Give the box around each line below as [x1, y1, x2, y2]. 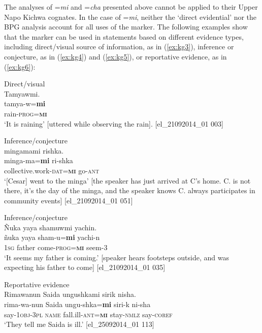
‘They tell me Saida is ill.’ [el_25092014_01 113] [4, 319, 154, 329]
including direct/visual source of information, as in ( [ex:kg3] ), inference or [4, 41, 234, 52]
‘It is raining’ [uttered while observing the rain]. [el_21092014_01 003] [4, 118, 224, 129]
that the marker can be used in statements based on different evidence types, [4, 31, 244, 42]
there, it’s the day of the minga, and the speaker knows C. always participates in [4, 185, 255, 196]
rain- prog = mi [4, 108, 47, 118]
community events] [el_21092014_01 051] [4, 195, 133, 205]
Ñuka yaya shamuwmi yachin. [4, 222, 97, 232]
